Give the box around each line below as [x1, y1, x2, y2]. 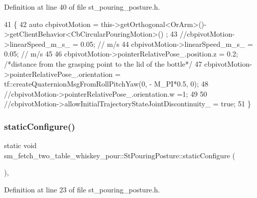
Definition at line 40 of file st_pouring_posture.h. [4, 2, 160, 12]
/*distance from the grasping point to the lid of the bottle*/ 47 [4, 58, 202, 69]
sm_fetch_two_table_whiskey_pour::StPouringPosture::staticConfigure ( [4, 150, 235, 160]
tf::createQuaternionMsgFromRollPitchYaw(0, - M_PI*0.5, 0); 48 [4, 78, 209, 89]
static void [4, 140, 37, 151]
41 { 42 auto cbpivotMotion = [4, 18, 99, 29]
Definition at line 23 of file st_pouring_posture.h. [4, 184, 160, 194]
